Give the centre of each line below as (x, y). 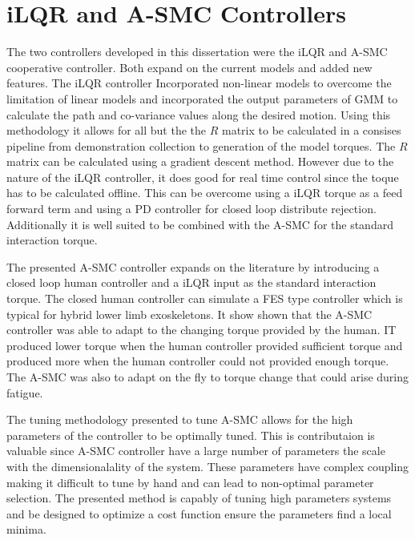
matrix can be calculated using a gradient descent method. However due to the (200, 161)
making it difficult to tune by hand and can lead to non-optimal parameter (190, 482)
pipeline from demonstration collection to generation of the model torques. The (201, 145)
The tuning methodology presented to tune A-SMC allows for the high (180, 419)
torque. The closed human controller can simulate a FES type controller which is (205, 298)
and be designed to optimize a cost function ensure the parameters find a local (199, 513)
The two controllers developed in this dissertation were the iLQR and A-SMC (197, 52)
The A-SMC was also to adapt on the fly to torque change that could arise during (208, 377)
